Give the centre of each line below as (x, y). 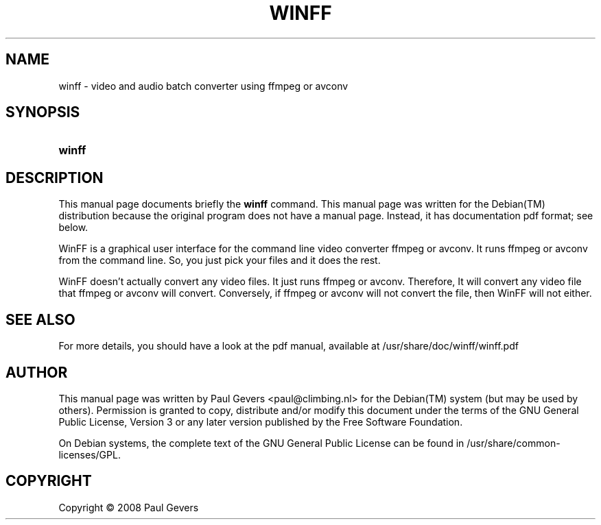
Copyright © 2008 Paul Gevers (129, 507)
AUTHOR (37, 372)
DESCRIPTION (55, 178)
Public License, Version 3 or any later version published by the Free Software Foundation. (261, 422)
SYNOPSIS (43, 112)
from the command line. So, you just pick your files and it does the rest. (220, 260)
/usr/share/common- (514, 443)
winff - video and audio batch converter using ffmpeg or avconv (203, 86)
